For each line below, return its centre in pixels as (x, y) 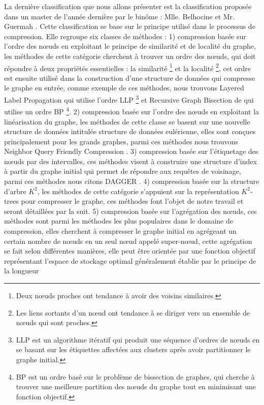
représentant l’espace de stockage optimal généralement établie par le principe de (130, 260)
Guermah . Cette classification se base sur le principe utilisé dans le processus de (130, 26)
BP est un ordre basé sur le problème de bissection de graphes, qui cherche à (135, 376)
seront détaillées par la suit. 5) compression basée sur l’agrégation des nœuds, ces (130, 211)
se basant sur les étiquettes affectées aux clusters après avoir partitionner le (133, 349)
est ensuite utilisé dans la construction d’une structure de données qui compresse (130, 77)
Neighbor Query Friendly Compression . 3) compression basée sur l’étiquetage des (131, 151)
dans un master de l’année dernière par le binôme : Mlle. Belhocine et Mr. (119, 16)
